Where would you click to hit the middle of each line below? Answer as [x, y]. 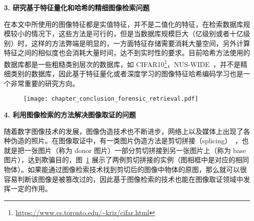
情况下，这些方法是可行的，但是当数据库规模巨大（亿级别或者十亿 [137, 33]
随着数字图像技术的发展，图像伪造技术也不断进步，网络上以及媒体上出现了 [124, 131]
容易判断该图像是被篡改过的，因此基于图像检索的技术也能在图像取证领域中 [124, 179]
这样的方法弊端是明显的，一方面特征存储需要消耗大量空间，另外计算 [140, 43]
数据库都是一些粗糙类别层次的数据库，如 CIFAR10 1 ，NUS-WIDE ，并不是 [122, 63]
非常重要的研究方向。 [45, 83]
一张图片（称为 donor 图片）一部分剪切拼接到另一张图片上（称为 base [135, 150]
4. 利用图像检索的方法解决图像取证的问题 [70, 115]
